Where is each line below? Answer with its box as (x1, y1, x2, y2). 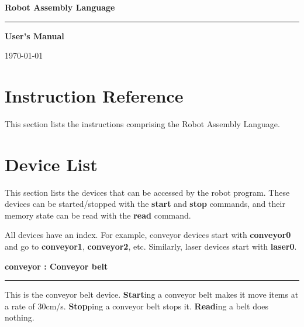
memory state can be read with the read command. (5, 209, 191, 221)
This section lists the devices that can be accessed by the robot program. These (5, 186, 290, 198)
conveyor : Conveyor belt (5, 260, 108, 272)
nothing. (5, 311, 34, 323)
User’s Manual (5, 29, 64, 42)
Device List (5, 152, 98, 176)
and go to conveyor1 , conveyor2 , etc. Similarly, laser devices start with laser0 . (5, 240, 297, 252)
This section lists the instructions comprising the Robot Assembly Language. (5, 117, 280, 130)
